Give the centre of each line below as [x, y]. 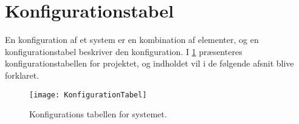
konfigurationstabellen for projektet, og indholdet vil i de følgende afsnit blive [149, 63]
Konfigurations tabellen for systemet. [98, 114]
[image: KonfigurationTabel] [88, 95]
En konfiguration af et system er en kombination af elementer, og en [132, 40]
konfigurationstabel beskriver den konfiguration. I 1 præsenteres [124, 51]
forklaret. [22, 75]
